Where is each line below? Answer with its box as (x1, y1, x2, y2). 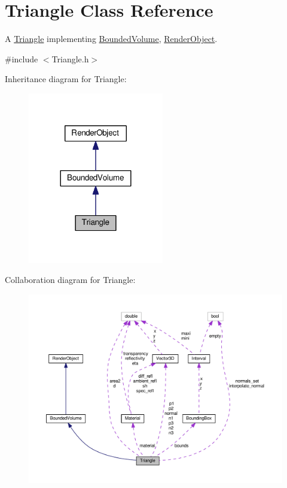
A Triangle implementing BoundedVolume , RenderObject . (5, 32, 218, 45)
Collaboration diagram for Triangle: (5, 273, 136, 286)
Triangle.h (51, 52, 89, 65)
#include (5, 52, 38, 65)
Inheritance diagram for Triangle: (5, 73, 127, 85)
